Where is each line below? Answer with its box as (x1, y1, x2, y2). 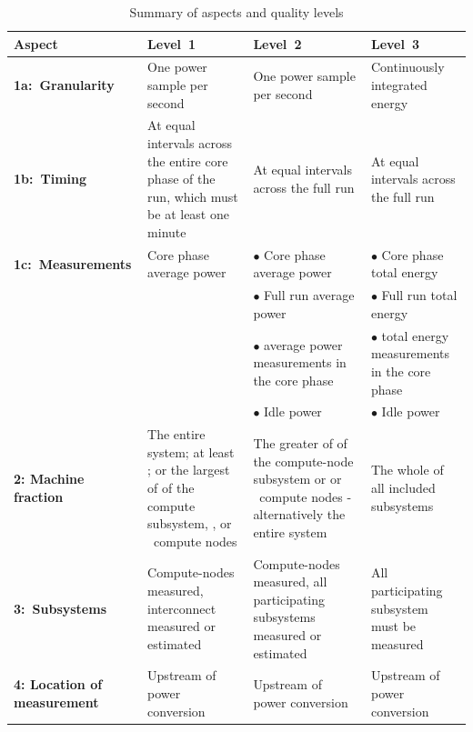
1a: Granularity (14, 75, 115, 95)
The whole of (370, 460, 444, 479)
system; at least (147, 442, 235, 461)
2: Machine (14, 469, 85, 488)
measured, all (253, 572, 327, 591)
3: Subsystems (14, 598, 107, 617)
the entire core (147, 151, 228, 170)
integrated (370, 75, 428, 95)
